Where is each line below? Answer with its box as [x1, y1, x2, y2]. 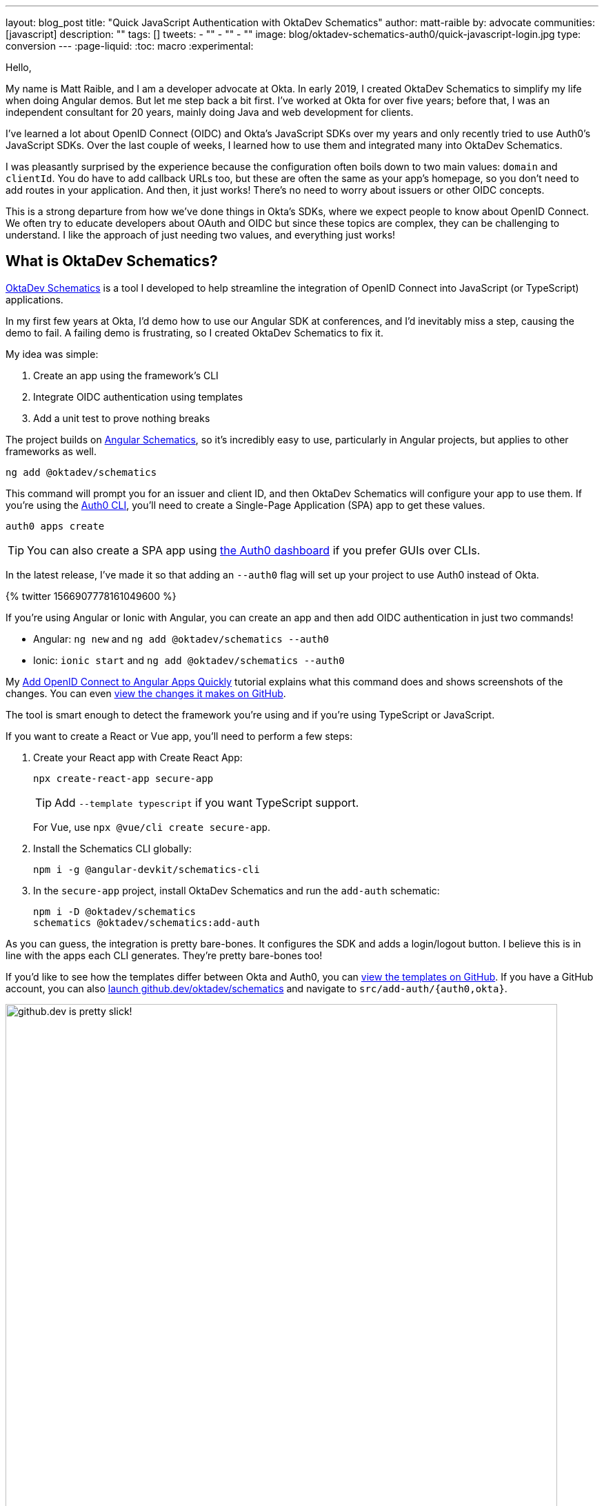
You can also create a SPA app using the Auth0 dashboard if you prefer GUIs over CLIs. [27, 543, 481, 557]
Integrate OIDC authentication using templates [33, 390, 243, 403]
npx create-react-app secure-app [33, 772, 214, 784]
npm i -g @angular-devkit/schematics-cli [33, 863, 260, 875]
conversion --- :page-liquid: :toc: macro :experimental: [6, 40, 254, 52]
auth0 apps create [6, 520, 105, 532]
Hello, [6, 61, 32, 73]
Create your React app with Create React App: [33, 751, 243, 763]
